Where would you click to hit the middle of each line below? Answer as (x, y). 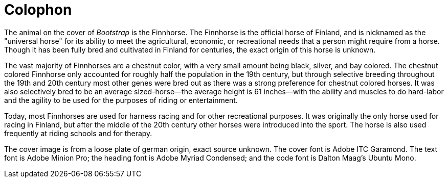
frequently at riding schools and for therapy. (78, 133)
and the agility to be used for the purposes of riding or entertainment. (121, 100)
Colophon (38, 10)
